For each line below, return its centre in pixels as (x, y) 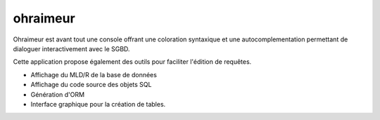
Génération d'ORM (57, 94)
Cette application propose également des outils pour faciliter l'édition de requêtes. (132, 62)
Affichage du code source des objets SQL (91, 85)
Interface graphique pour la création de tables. (98, 104)
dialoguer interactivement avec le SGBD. (71, 48)
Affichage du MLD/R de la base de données (94, 74)
